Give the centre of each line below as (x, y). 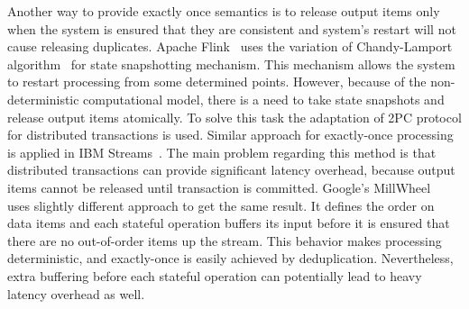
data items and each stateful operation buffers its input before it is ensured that (229, 223)
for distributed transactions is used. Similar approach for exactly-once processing (230, 135)
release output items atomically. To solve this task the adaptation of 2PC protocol (234, 117)
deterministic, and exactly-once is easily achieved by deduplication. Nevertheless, (230, 258)
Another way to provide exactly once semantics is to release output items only (224, 11)
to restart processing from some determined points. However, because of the (217, 82)
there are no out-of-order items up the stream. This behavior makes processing (225, 240)
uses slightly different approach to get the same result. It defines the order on (221, 205)
